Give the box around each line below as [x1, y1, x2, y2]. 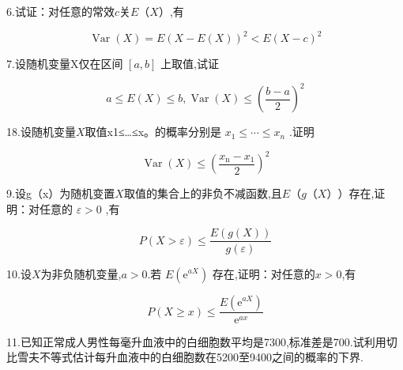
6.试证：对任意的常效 [6, 3, 115, 19]
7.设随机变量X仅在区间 [6, 55, 123, 72]
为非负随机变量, [40, 265, 122, 281]
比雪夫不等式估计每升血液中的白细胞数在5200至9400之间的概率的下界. [6, 349, 363, 365]
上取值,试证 [160, 55, 219, 72]
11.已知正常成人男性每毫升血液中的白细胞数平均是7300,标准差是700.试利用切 [6, 333, 397, 349]
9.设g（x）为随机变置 [6, 185, 115, 202]
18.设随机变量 [6, 123, 76, 140]
